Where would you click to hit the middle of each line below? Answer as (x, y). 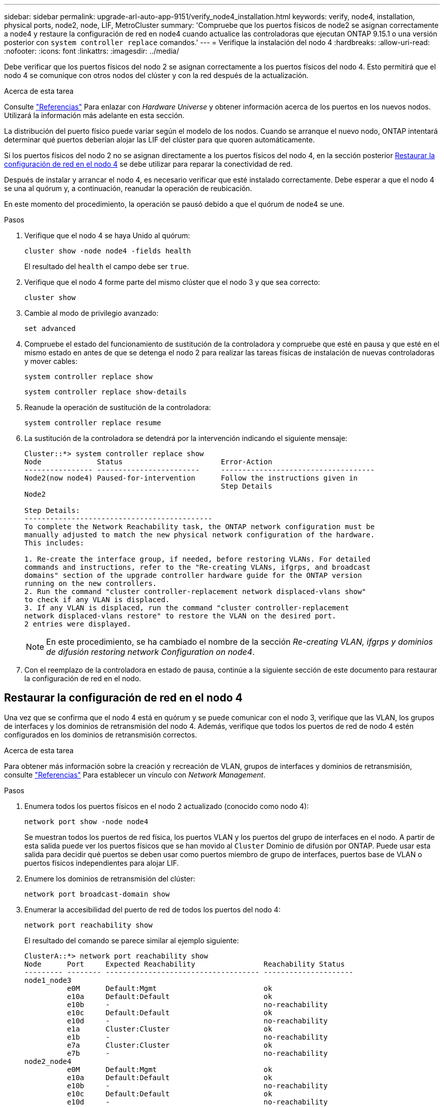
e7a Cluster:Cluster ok (170, 1045)
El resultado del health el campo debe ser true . (107, 266)
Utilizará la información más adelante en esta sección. (94, 115)
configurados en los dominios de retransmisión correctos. (101, 734)
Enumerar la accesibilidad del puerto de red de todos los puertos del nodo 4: (153, 909)
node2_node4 (48, 1061)
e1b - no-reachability (197, 1037)
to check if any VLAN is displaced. (97, 600)
